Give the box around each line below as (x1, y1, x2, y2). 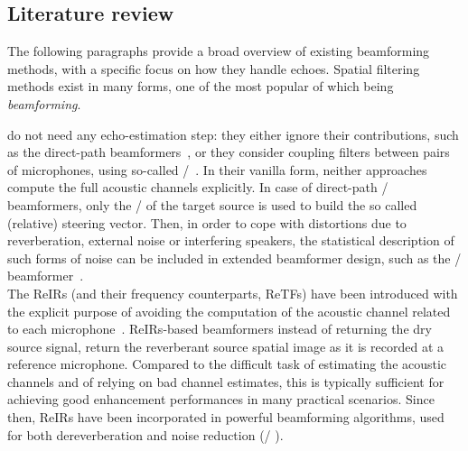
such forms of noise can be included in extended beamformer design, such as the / (7, 248, 462, 267)
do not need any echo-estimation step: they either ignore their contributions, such (7, 124, 459, 143)
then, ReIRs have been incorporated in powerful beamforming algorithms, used (7, 408, 445, 427)
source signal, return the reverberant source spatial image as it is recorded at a (7, 336, 444, 355)
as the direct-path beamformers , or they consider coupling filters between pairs (7, 143, 450, 161)
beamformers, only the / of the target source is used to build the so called (7, 195, 417, 214)
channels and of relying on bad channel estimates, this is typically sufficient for (7, 372, 445, 391)
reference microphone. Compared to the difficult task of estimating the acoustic (7, 354, 447, 373)
